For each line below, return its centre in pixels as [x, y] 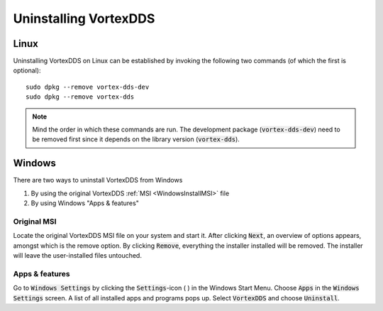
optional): [27, 70]
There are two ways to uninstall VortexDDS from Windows [98, 180]
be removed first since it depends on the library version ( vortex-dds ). [136, 139]
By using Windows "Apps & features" [85, 203]
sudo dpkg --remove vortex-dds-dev [88, 87]
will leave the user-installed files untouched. [77, 256]
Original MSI [35, 222]
